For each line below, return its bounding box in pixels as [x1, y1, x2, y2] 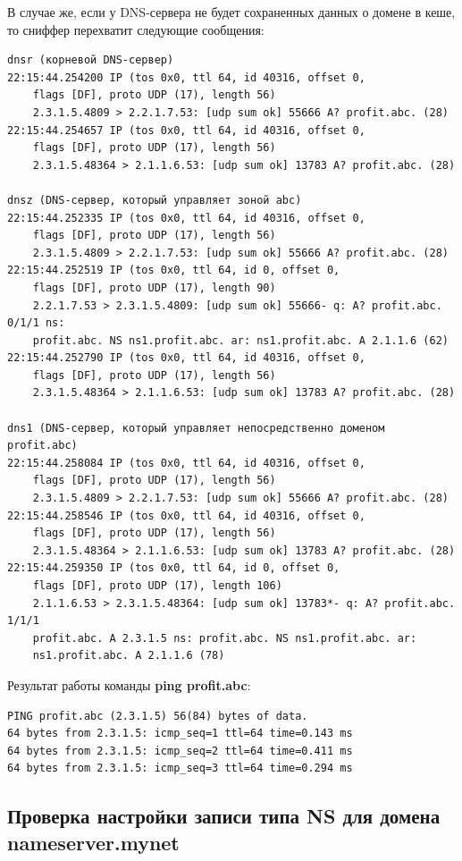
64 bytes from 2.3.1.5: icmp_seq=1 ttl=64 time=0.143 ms [7, 727, 353, 740]
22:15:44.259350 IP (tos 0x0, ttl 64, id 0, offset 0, [7, 561, 340, 575]
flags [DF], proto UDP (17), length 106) [32, 579, 282, 592]
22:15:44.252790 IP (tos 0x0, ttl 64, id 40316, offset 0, [7, 351, 365, 365]
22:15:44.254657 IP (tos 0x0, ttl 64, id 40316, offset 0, [7, 123, 365, 137]
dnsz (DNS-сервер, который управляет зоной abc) [7, 193, 302, 207]
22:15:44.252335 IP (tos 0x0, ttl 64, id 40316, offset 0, [7, 211, 365, 224]
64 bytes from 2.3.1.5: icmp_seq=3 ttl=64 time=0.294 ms [7, 762, 353, 775]
